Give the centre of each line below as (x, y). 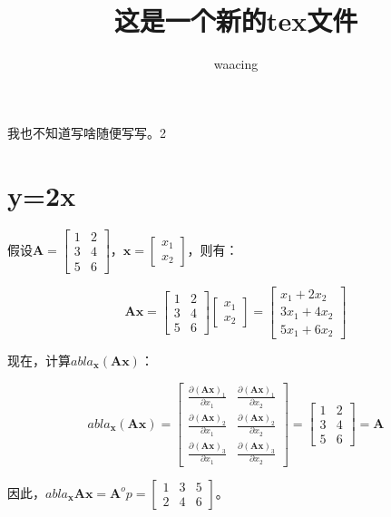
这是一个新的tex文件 (236, 20)
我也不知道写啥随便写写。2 (87, 132)
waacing (236, 64)
